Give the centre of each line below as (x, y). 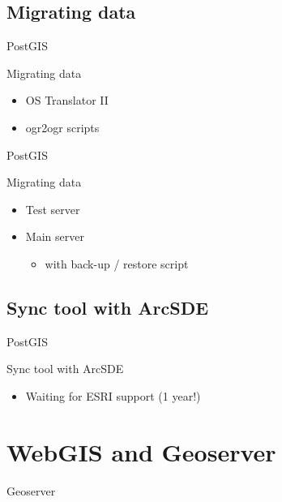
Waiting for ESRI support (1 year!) (113, 395)
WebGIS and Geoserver (141, 451)
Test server (53, 209)
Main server (55, 236)
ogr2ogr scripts (62, 127)
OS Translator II (67, 100)
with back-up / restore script (117, 263)
